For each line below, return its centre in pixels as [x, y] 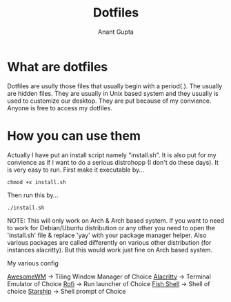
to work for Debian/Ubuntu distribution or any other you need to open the [111, 228]
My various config [33, 263]
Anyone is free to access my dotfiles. [60, 108]
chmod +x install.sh [37, 182]
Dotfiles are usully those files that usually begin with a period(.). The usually [115, 86]
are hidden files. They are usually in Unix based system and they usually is [113, 93]
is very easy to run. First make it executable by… [76, 170]
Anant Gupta [116, 32]
